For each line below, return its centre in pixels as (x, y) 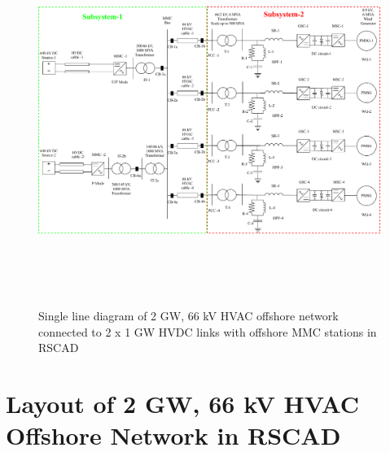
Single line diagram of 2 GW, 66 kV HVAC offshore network (188, 316)
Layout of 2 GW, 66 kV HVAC (183, 404)
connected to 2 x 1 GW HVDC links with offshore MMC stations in (208, 331)
